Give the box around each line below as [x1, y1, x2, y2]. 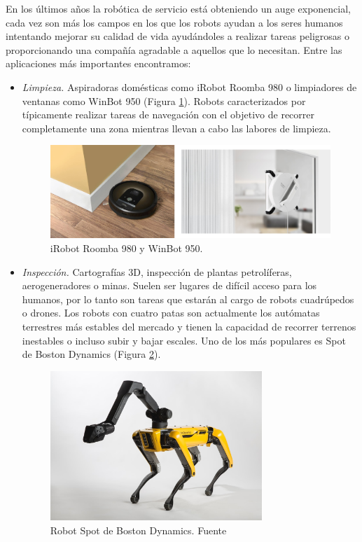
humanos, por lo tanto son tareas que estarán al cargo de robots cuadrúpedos [22, 291, 354, 306]
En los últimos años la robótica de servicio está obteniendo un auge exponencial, [6, 1, 351, 15]
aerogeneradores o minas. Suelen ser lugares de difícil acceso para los [22, 278, 317, 293]
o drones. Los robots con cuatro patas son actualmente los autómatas [22, 305, 320, 320]
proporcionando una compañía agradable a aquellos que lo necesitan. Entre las [6, 42, 342, 57]
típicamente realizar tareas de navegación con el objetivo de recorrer [22, 107, 314, 122]
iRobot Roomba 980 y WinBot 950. [50, 241, 203, 256]
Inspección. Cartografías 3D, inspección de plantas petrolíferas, [22, 264, 292, 279]
